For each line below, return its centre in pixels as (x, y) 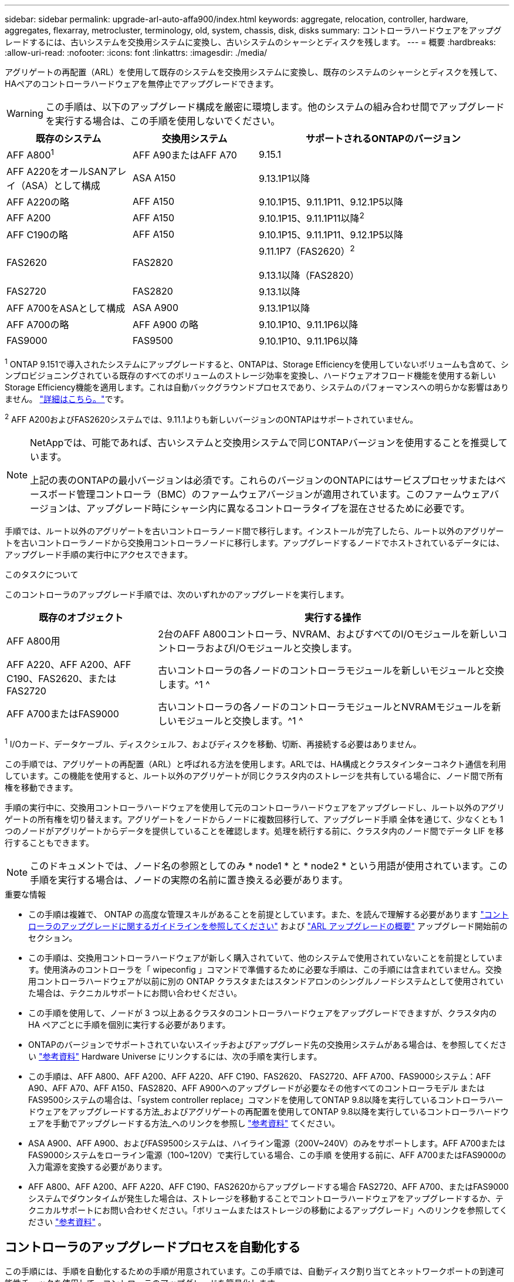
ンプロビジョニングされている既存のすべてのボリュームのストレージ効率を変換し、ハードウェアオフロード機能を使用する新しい (250, 376)
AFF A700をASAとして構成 (66, 308)
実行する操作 (333, 617)
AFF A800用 (33, 641)
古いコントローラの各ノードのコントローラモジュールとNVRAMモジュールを (325, 706)
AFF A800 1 (30, 154)
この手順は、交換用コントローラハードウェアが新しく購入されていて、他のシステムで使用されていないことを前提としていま (266, 957)
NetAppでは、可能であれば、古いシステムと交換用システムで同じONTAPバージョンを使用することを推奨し (264, 442)
